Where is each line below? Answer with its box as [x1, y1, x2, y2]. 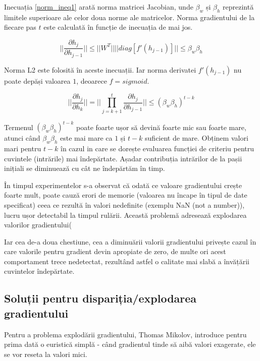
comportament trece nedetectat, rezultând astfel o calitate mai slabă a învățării [4, 256, 249, 266]
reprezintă [223, 2, 254, 12]
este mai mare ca [60, 133, 113, 143]
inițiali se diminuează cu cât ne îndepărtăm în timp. [4, 163, 165, 173]
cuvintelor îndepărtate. [4, 266, 75, 276]
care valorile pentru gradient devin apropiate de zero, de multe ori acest [4, 246, 226, 257]
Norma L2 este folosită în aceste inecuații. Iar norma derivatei [4, 64, 196, 75]
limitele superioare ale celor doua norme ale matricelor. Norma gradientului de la [4, 12, 255, 22]
